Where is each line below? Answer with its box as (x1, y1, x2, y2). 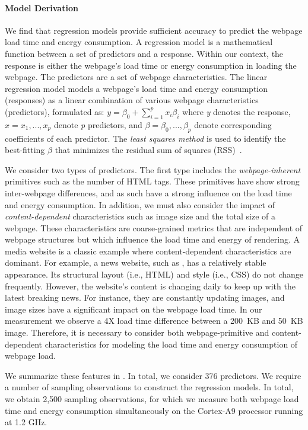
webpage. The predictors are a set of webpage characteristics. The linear (5, 71, 268, 83)
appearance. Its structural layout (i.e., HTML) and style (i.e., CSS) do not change (5, 268, 304, 281)
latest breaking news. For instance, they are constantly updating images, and (5, 291, 285, 304)
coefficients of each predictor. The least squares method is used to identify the (5, 132, 286, 144)
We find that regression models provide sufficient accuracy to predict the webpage (5, 24, 303, 36)
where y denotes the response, (182, 105, 291, 117)
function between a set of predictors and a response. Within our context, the (5, 47, 284, 59)
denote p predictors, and (53, 118, 142, 130)
